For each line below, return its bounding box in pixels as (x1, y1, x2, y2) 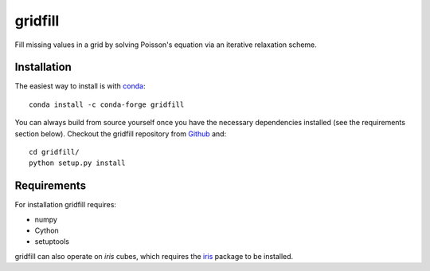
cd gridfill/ (29, 147, 80, 157)
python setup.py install (29, 159, 126, 167)
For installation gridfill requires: (14, 200, 117, 210)
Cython (34, 226, 59, 235)
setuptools (34, 237, 69, 246)
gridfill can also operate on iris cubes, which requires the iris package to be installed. (14, 251, 294, 261)
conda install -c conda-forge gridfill (29, 100, 185, 109)
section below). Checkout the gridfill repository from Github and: (14, 128, 227, 139)
